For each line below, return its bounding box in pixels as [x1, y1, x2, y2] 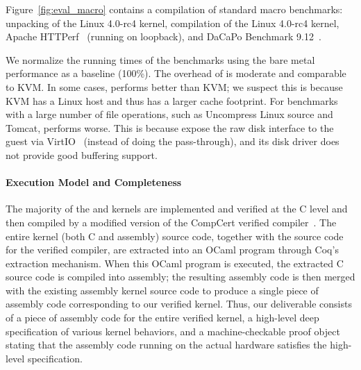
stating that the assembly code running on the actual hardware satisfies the [6, 337, 327, 352]
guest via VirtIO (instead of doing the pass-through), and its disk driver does [6, 134, 339, 149]
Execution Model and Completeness [6, 175, 182, 190]
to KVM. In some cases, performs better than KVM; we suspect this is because [6, 79, 343, 94]
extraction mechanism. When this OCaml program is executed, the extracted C [6, 255, 344, 270]
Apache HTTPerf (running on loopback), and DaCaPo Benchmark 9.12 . [6, 29, 321, 44]
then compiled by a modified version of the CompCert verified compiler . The [6, 215, 337, 229]
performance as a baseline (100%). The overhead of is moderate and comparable [6, 66, 346, 81]
